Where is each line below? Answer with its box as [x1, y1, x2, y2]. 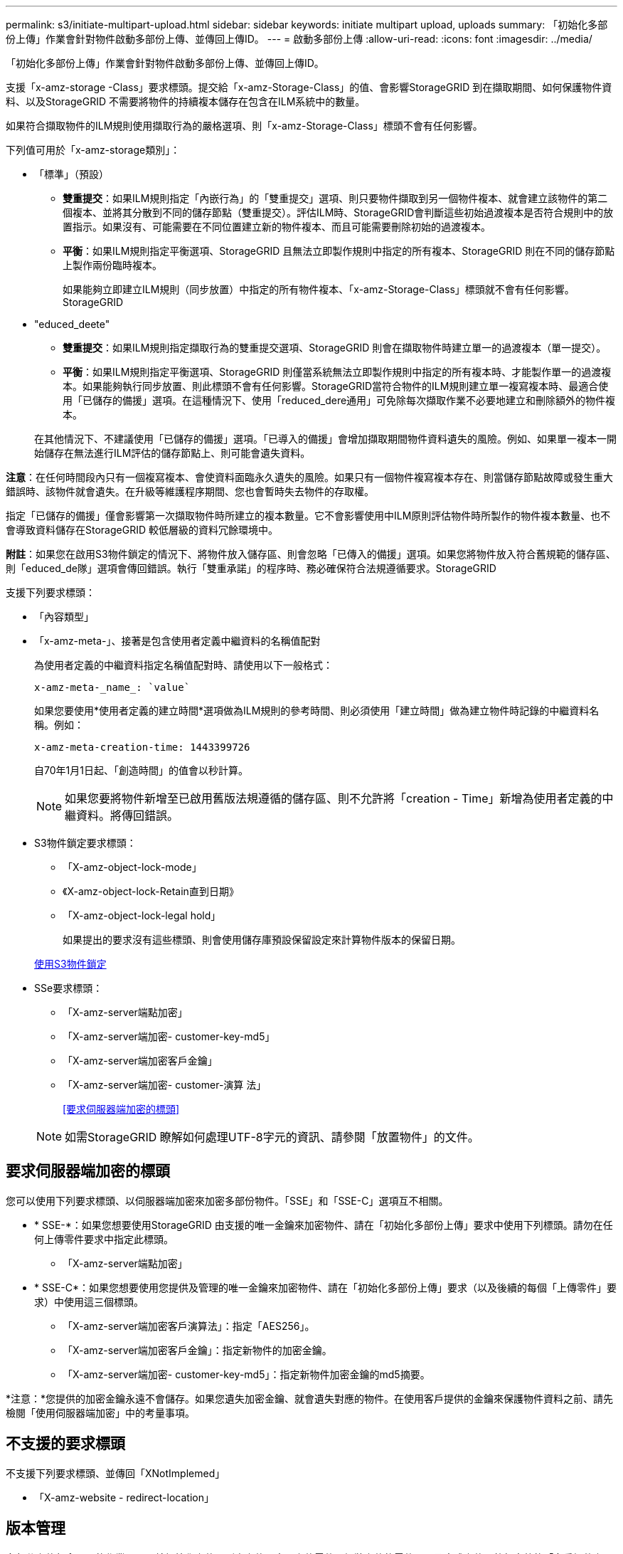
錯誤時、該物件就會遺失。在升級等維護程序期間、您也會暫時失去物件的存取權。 [6, 485, 374, 497]
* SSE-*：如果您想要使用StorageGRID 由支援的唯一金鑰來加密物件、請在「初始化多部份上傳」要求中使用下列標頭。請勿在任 [34, 1218, 613, 1231]
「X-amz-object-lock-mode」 [63, 861, 202, 873]
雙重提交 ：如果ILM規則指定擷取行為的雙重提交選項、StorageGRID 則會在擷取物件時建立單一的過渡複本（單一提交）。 [63, 342, 607, 354]
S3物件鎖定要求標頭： [34, 837, 137, 849]
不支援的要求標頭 [6, 1434, 125, 1453]
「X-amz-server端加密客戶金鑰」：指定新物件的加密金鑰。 [63, 1343, 332, 1356]
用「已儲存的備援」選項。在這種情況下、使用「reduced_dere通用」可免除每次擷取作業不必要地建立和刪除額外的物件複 [63, 394, 616, 406]
